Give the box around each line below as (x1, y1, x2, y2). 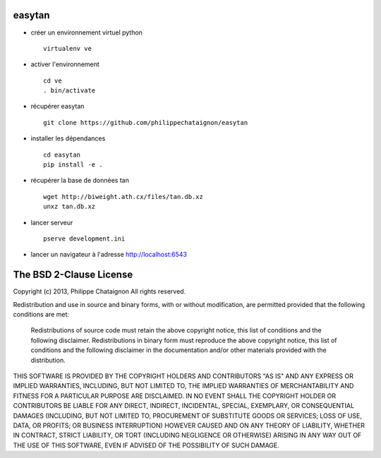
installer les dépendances (30, 134, 106, 143)
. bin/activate (43, 87, 96, 95)
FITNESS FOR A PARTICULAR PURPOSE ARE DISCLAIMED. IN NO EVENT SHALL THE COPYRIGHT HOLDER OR (13, 392, 337, 400)
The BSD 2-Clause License (13, 269, 133, 281)
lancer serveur (30, 218, 73, 227)
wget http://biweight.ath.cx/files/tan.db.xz (43, 193, 204, 200)
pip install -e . (43, 161, 103, 169)
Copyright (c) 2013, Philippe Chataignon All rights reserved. (13, 287, 186, 296)
